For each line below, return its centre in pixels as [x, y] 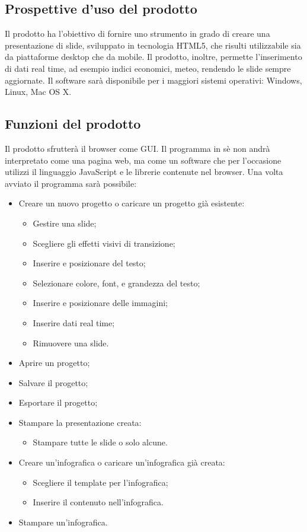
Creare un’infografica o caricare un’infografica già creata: [122, 462]
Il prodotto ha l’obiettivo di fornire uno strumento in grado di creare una [137, 34]
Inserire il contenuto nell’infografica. [98, 502]
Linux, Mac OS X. [38, 92]
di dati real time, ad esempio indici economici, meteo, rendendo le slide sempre [148, 68]
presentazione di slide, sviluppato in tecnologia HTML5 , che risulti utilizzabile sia [153, 45]
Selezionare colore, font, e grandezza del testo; [116, 283]
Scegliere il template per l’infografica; [100, 482]
